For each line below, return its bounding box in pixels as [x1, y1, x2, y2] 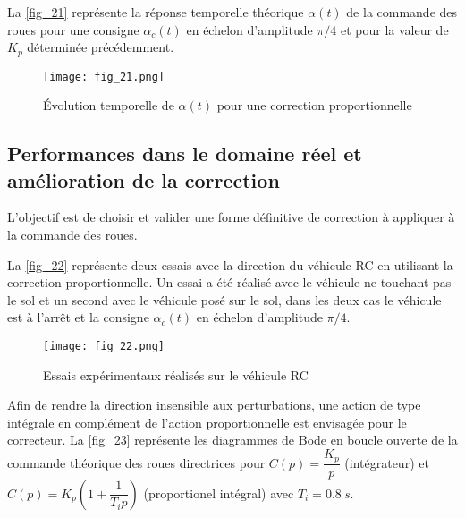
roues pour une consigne [7, 20, 139, 38]
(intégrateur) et [344, 453, 429, 471]
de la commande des [346, 3, 458, 21]
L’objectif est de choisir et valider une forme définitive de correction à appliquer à [7, 208, 455, 226]
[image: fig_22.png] [43, 340, 165, 353]
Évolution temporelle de [43, 96, 174, 115]
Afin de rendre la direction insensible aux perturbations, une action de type [7, 395, 421, 414]
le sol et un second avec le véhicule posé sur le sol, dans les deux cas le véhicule [7, 290, 442, 309]
